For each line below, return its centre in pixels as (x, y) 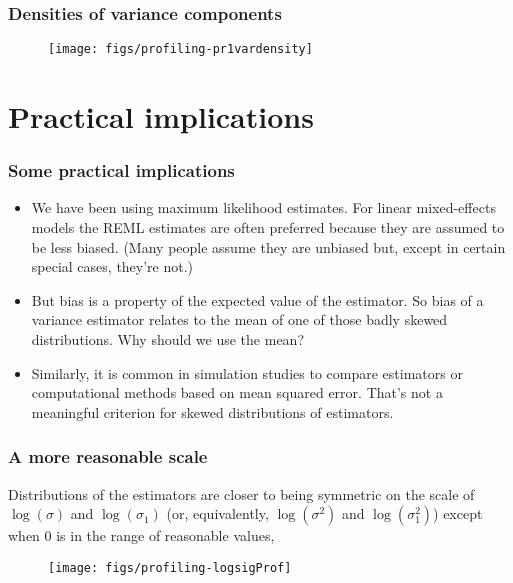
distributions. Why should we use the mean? (167, 339)
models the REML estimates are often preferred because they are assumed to (268, 227)
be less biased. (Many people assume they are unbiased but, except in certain (268, 246)
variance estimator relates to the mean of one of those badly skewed (239, 319)
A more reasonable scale (108, 456)
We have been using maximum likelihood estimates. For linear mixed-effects (263, 207)
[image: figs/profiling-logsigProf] (170, 567)
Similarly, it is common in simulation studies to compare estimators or (247, 372)
